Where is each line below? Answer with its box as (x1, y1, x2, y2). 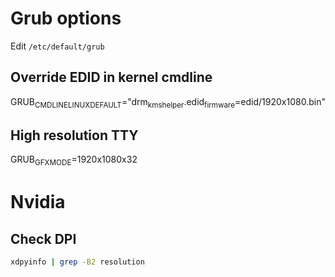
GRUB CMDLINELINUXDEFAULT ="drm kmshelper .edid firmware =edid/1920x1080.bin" (10, 95, 326, 110)
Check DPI (10, 230, 77, 247)
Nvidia (10, 191, 66, 214)
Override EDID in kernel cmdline (10, 69, 213, 86)
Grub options (10, 7, 122, 30)
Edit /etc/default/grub (10, 40, 105, 52)
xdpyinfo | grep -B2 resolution (10, 257, 145, 267)
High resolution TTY (10, 127, 139, 144)
